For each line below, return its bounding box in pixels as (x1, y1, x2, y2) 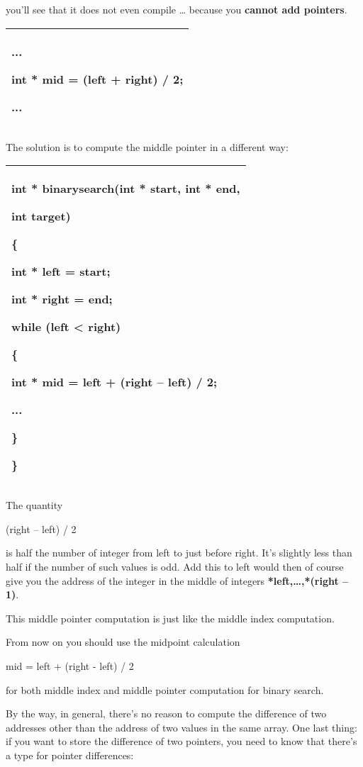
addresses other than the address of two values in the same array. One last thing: (6, 720, 357, 734)
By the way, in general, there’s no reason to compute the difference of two (6, 706, 327, 721)
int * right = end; (11, 291, 113, 308)
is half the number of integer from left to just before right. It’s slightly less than (6, 545, 352, 560)
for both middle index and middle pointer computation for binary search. (6, 682, 324, 697)
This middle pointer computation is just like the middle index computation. (6, 610, 335, 625)
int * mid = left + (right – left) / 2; (11, 374, 218, 391)
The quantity (6, 498, 63, 513)
